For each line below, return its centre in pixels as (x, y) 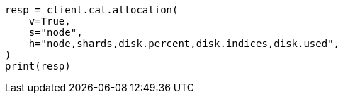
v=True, (50, 21)
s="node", (56, 32)
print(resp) (38, 66)
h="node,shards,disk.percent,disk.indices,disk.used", (184, 44)
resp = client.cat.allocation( (92, 10)
